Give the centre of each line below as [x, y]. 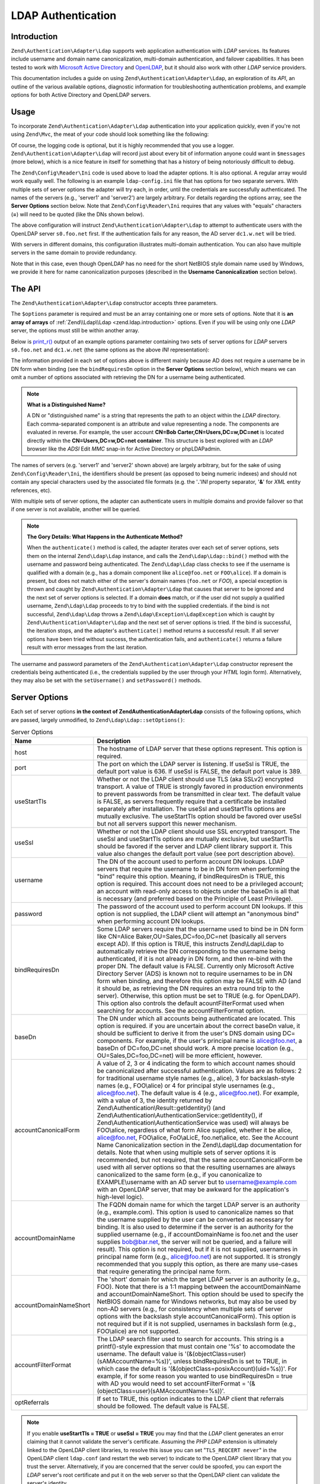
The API [26, 289]
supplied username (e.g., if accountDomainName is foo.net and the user [198, 1235]
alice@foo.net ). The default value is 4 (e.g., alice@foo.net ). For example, [198, 1093]
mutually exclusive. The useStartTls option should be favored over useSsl [199, 816]
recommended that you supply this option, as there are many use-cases [197, 1264]
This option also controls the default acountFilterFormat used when [191, 1003]
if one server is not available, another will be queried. [76, 509]
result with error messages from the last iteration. [87, 648]
